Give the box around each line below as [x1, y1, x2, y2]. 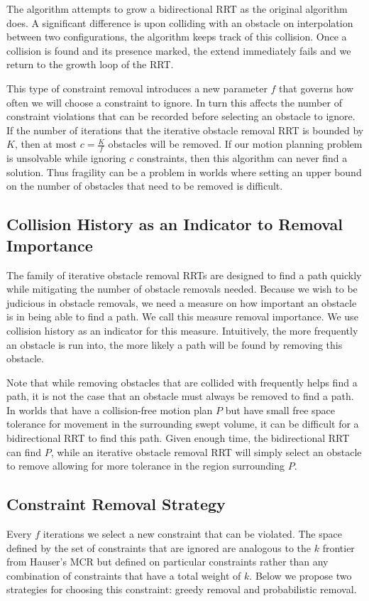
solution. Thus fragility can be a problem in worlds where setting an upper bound [6, 164, 362, 179]
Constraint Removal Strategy [6, 493, 226, 515]
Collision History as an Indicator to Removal [6, 213, 343, 235]
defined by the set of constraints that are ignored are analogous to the [6, 540, 312, 555]
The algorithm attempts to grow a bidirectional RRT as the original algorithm [6, 1, 348, 16]
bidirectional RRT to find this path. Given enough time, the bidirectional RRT [6, 431, 350, 445]
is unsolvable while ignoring [6, 151, 126, 166]
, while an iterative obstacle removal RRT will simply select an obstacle [50, 444, 362, 459]
